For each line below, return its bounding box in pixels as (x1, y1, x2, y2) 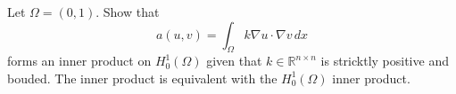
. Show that (95, 3, 160, 20)
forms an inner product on (7, 51, 152, 70)
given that (206, 51, 262, 70)
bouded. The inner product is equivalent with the (7, 68, 278, 87)
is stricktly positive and (320, 51, 449, 70)
